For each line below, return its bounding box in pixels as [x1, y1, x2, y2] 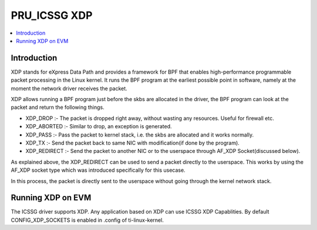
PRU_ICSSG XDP [11, 9, 93, 22]
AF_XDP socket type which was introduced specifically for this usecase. [11, 166, 186, 174]
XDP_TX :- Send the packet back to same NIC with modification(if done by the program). [25, 139, 240, 146]
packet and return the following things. [11, 104, 105, 111]
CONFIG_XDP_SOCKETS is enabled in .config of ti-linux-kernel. [11, 216, 164, 224]
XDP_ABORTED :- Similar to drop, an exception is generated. [25, 123, 173, 130]
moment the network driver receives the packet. [11, 85, 127, 92]
